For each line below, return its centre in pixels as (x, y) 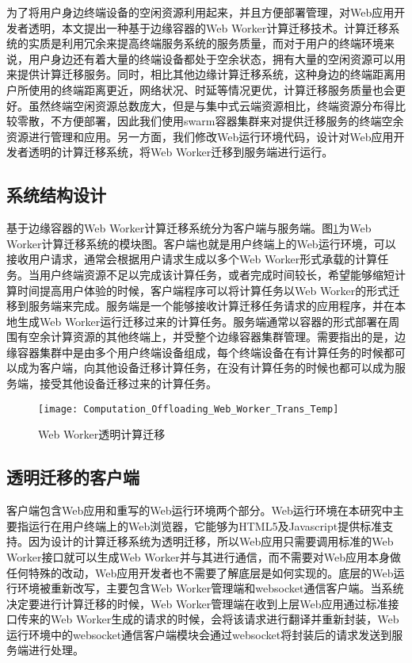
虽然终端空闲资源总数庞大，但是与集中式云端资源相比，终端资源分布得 (211, 105)
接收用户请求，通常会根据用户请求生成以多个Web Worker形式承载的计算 (192, 259)
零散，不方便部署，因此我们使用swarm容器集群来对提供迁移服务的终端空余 (210, 121)
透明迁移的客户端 (73, 477)
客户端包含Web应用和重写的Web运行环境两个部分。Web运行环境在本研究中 (200, 510)
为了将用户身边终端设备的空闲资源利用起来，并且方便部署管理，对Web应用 (200, 12)
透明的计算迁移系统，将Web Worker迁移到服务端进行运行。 (181, 152)
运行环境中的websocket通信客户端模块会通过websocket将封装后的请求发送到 (199, 634)
